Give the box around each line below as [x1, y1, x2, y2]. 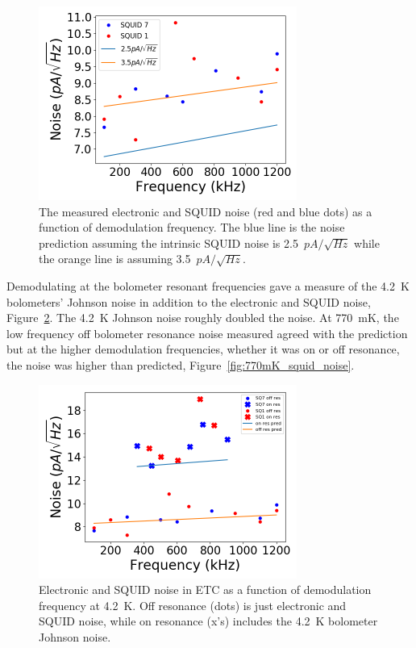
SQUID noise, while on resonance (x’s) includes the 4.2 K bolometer [39, 612, 378, 629]
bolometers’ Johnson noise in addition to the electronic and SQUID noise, [6, 293, 371, 310]
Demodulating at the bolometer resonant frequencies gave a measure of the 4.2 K [6, 277, 410, 294]
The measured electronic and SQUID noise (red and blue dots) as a [39, 203, 372, 219]
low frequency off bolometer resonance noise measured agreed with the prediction [6, 324, 408, 341]
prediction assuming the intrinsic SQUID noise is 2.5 [39, 234, 298, 251]
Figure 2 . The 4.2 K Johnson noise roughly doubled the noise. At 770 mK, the [6, 309, 399, 326]
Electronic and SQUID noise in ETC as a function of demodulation [39, 581, 372, 598]
